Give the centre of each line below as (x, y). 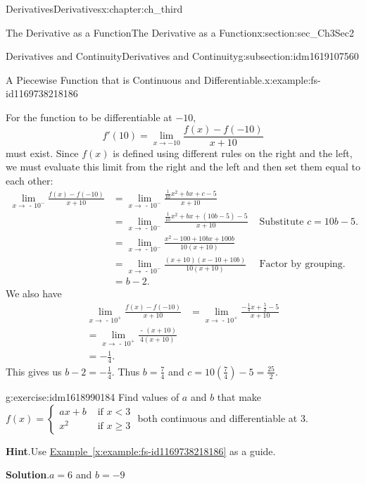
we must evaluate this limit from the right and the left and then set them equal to (183, 167)
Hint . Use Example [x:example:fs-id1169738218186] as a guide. (141, 451)
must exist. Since (42, 153)
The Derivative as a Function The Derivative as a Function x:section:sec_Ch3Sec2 (180, 32)
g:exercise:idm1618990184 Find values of (93, 396)
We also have (34, 293)
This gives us (34, 371)
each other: (30, 180)
